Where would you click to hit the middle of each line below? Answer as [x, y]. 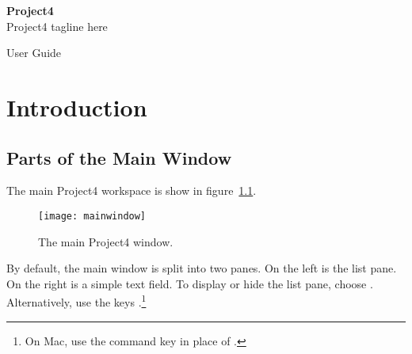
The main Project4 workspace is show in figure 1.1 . [132, 190]
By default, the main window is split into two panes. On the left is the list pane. [202, 268]
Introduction [77, 107]
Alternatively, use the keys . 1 [76, 301]
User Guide [34, 53]
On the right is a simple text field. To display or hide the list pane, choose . [190, 283]
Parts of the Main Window [119, 157]
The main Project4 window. [106, 241]
